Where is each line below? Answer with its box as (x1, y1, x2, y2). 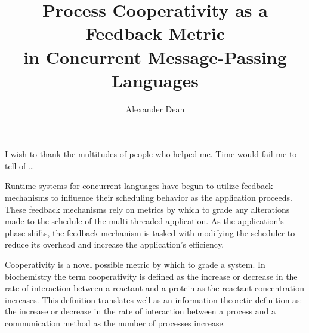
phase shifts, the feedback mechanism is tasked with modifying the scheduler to (5, 226, 295, 239)
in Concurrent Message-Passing (23, 44, 287, 69)
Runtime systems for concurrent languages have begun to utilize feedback (5, 179, 273, 192)
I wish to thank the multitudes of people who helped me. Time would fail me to (5, 148, 297, 160)
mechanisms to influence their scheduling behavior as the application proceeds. (5, 191, 292, 204)
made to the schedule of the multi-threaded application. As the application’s (5, 215, 284, 227)
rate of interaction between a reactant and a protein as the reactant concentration (5, 282, 304, 294)
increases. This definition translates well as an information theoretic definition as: (5, 293, 302, 305)
